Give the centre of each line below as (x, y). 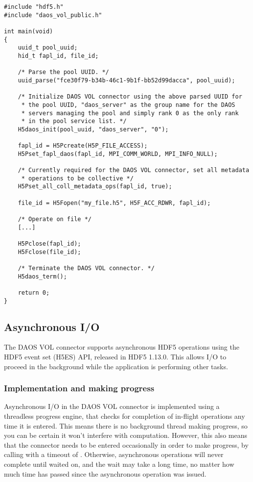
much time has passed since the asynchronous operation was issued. (105, 473)
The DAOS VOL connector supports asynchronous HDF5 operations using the (122, 347)
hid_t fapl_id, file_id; (58, 56)
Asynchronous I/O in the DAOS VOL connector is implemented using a (112, 406)
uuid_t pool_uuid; (48, 48)
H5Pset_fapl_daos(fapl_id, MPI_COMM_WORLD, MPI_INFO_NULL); (118, 154)
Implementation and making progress (79, 388)
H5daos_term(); (42, 276)
